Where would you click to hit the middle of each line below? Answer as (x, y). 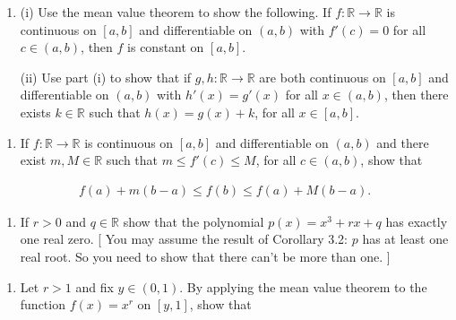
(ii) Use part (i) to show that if (106, 77)
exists (35, 112)
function (43, 304)
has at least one (405, 239)
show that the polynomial (194, 221)
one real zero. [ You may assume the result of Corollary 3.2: (184, 239)
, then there (416, 95)
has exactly (417, 221)
